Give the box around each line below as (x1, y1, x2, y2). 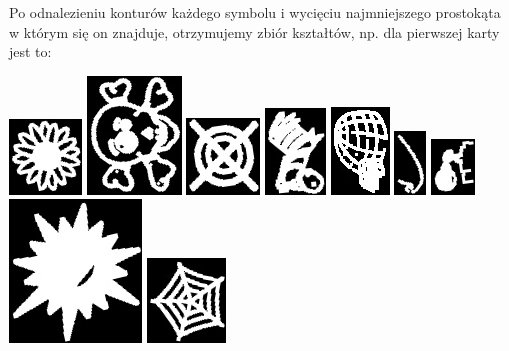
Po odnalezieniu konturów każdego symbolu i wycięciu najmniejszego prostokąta (9, 2, 501, 22)
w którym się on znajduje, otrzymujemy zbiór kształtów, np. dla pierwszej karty (9, 21, 500, 42)
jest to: (9, 41, 52, 62)
